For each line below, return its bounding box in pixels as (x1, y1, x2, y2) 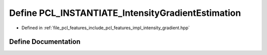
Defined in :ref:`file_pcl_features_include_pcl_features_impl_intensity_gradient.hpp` (21, 25, 190, 31)
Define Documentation (9, 38, 81, 46)
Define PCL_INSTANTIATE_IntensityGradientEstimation (9, 7, 241, 18)
